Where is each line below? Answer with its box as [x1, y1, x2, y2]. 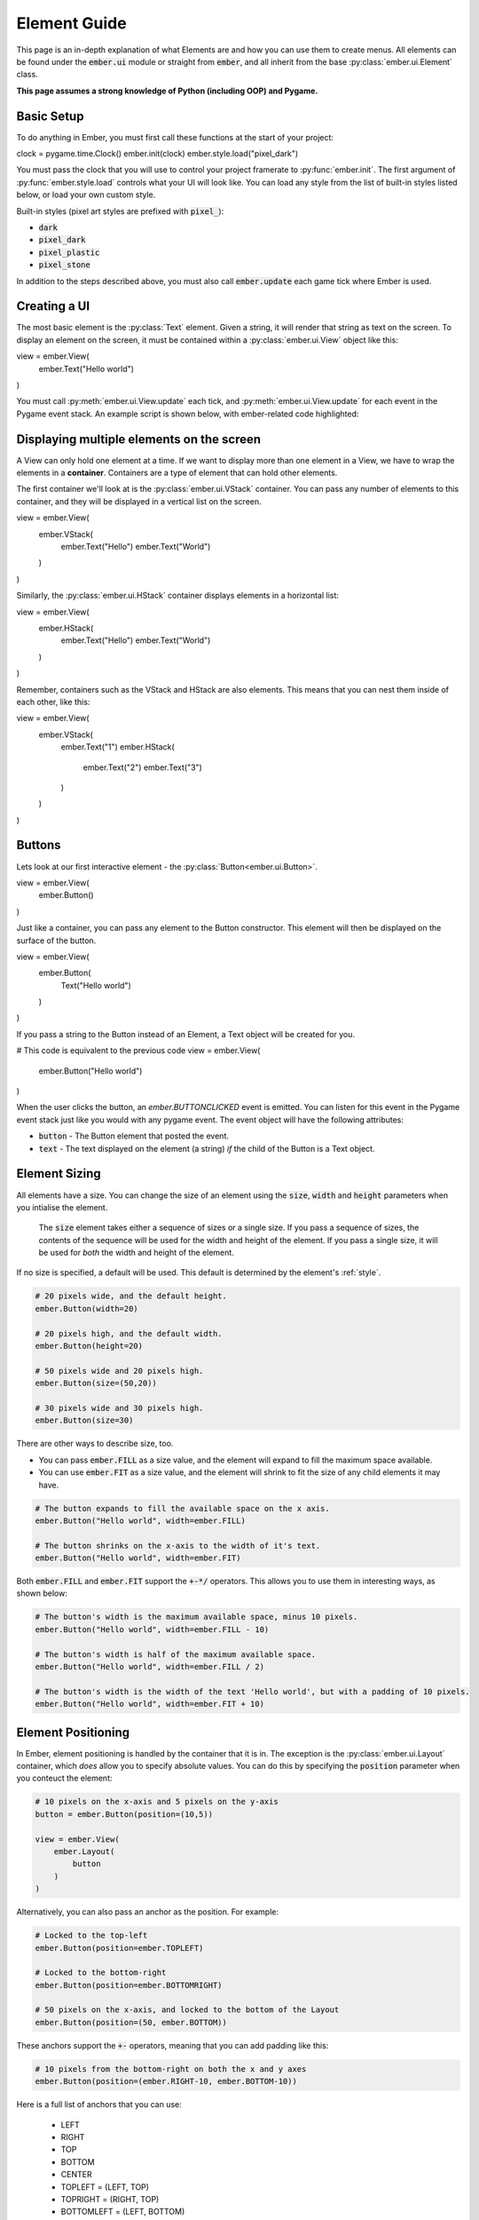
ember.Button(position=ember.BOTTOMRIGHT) [35, 1980, 223, 1990]
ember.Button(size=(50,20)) [35, 1378, 157, 1389]
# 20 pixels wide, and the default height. [35, 1291, 228, 1301]
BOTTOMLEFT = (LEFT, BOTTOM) [60, 2207, 185, 2217]
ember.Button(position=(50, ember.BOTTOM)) [35, 2017, 228, 2027]
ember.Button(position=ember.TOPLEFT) [35, 1943, 204, 1953]
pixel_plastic [38, 247, 100, 258]
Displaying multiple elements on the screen [16, 432, 262, 447]
